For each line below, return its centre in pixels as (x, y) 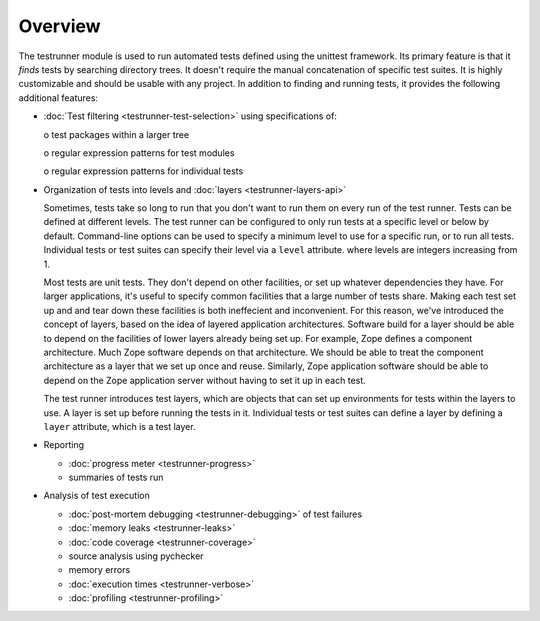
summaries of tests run (116, 477)
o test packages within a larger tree (116, 134)
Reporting (64, 445)
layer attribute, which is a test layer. (119, 426)
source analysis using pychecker (136, 556)
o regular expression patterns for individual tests (143, 171)
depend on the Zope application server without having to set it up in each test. (205, 380)
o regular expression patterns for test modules (139, 152)
